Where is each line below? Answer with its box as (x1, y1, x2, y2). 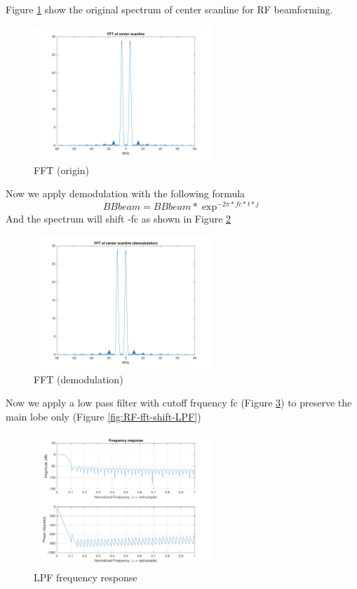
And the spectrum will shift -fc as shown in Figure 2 (6, 211, 231, 225)
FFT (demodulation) (34, 371, 123, 386)
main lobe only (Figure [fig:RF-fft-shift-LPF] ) (6, 409, 201, 423)
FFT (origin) (34, 162, 90, 177)
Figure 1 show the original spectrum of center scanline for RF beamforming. (6, 2, 333, 16)
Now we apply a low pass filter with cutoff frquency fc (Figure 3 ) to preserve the (6, 395, 352, 410)
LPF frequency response (34, 569, 137, 584)
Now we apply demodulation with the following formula (6, 186, 245, 201)
